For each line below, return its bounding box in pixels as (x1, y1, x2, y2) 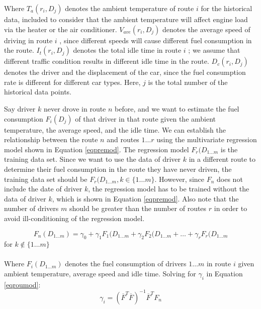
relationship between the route (4, 134, 98, 145)
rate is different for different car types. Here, (4, 76, 141, 87)
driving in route (4, 35, 53, 45)
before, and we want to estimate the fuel (115, 103, 239, 114)
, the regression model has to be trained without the (88, 183, 249, 194)
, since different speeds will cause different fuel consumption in (59, 35, 252, 45)
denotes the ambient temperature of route (65, 3, 194, 13)
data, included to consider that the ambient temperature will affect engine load (4, 14, 248, 24)
